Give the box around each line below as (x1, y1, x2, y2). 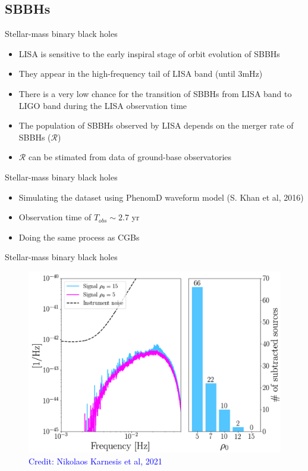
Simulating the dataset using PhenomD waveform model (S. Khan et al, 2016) (18, 191, 304, 203)
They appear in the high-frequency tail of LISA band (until (18, 67, 235, 80)
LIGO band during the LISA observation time (18, 99, 187, 111)
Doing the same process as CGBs (18, 230, 140, 243)
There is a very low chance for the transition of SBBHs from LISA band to (18, 87, 292, 99)
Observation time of (18, 211, 92, 223)
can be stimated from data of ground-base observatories (28, 151, 232, 163)
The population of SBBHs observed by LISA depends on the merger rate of (18, 119, 294, 132)
